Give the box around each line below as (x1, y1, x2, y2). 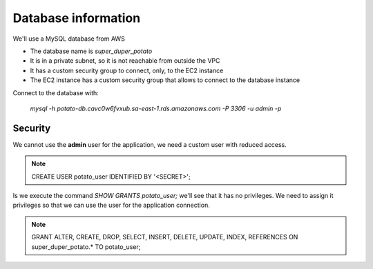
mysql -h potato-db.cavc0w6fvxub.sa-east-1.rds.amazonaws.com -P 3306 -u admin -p (30, 104, 282, 112)
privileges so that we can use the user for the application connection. (12, 201, 210, 210)
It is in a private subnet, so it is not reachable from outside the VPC (30, 57, 220, 65)
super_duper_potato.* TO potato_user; (31, 242, 141, 251)
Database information (12, 10, 141, 26)
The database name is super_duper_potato (30, 47, 153, 55)
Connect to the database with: (12, 88, 99, 97)
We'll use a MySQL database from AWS (12, 34, 126, 43)
